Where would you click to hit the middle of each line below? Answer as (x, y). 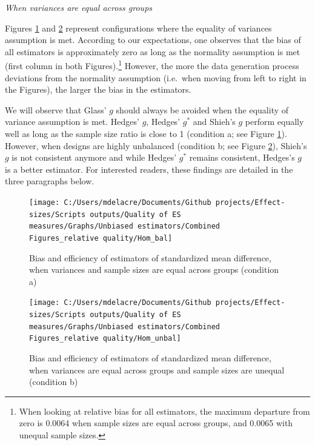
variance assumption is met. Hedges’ (72, 122)
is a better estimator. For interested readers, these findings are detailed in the (149, 169)
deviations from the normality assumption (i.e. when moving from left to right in (156, 77)
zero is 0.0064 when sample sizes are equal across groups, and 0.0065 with (156, 423)
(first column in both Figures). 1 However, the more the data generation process (152, 65)
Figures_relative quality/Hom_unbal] (105, 339)
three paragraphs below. (50, 181)
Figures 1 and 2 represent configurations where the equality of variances (138, 28)
